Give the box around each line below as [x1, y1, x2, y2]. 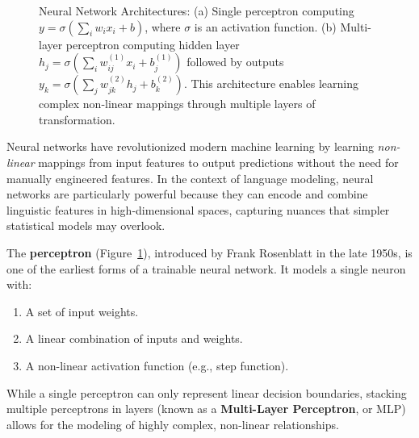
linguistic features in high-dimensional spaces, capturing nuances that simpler [6, 201, 390, 218]
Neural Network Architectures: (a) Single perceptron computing [39, 2, 354, 19]
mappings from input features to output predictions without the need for [38, 153, 399, 170]
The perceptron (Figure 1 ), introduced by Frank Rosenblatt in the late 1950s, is [6, 244, 413, 261]
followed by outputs [186, 53, 284, 70]
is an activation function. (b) [194, 18, 337, 35]
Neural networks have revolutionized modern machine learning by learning [6, 138, 374, 155]
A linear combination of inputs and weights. [25, 330, 243, 347]
